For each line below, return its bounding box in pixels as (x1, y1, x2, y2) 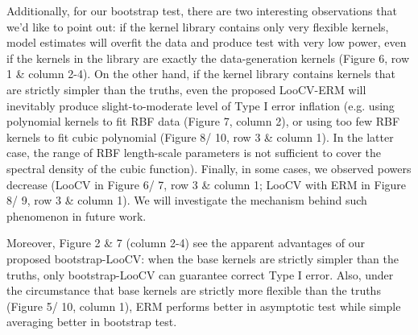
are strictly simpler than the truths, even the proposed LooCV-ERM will (6, 81, 366, 97)
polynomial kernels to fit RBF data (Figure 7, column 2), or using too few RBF (6, 113, 400, 130)
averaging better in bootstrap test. (6, 313, 177, 330)
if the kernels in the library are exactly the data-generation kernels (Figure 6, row (6, 49, 409, 66)
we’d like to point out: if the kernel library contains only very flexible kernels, (6, 18, 389, 35)
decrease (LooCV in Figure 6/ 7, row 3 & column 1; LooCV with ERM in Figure (6, 176, 407, 192)
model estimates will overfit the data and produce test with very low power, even (6, 34, 407, 51)
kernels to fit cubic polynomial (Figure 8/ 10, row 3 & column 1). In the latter (6, 128, 394, 145)
